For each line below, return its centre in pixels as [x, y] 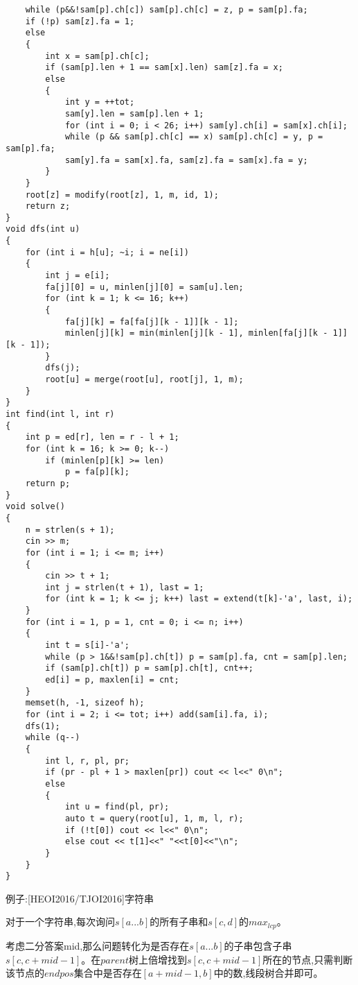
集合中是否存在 [108, 973]
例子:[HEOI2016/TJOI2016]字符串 [80, 898]
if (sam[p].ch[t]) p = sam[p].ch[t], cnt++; [149, 668]
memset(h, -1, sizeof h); [85, 703]
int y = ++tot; [100, 102]
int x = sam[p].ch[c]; [97, 56]
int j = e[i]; [78, 276]
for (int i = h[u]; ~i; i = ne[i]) [107, 252]
